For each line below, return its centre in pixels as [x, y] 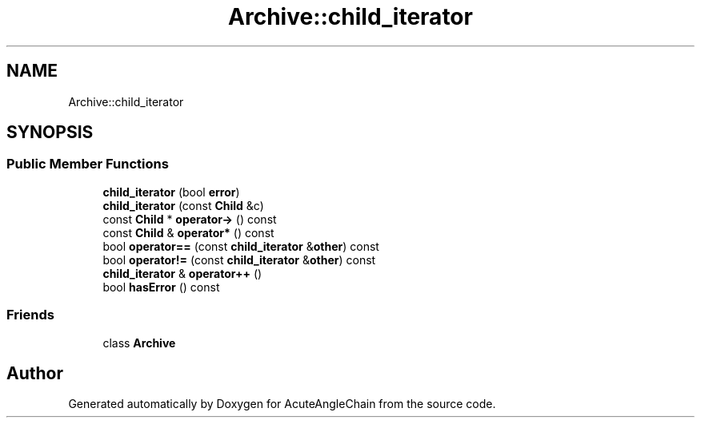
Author [35, 373]
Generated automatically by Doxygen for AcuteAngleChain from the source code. [282, 404]
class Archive [139, 343]
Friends [30, 315]
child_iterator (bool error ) [171, 192]
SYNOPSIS [50, 133]
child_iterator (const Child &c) [183, 205]
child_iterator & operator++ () [182, 273]
